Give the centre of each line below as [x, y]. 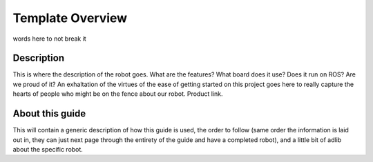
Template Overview [70, 18]
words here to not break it [49, 39]
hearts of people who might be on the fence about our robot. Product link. [118, 94]
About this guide [49, 114]
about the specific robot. [48, 149]
